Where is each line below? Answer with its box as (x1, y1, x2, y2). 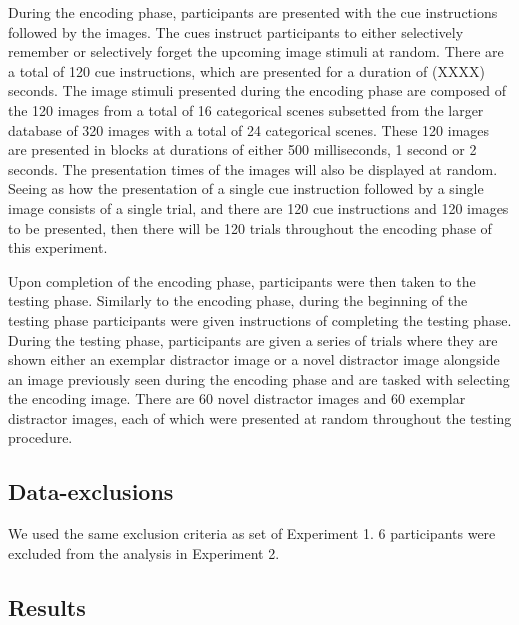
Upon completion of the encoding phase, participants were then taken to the (8, 270, 476, 291)
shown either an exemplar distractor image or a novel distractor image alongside (8, 349, 500, 370)
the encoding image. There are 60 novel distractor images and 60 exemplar (8, 388, 466, 409)
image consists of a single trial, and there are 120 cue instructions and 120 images (8, 197, 509, 218)
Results (8, 591, 86, 622)
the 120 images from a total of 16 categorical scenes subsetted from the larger (8, 99, 484, 120)
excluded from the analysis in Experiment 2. (8, 542, 280, 563)
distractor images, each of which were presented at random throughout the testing (8, 407, 512, 428)
